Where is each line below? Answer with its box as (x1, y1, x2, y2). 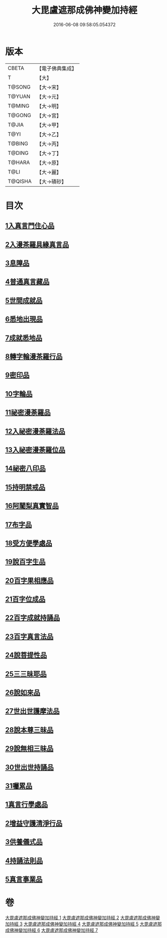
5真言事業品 (5, 875, 43, 883)
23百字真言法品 (5, 632, 54, 641)
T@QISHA (8, 178, 32, 185)
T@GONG (8, 112, 31, 119)
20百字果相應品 (5, 576, 54, 585)
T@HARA (8, 159, 30, 166)
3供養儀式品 (5, 838, 43, 846)
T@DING (8, 149, 29, 156)
